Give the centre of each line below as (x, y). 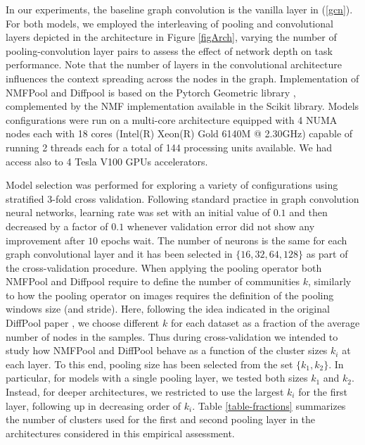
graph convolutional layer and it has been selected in (119, 254)
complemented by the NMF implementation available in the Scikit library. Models (182, 106)
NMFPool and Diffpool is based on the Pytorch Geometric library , (151, 92)
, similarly (330, 281)
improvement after (45, 240)
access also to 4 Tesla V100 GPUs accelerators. (107, 161)
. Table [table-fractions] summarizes (269, 405)
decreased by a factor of (57, 226)
